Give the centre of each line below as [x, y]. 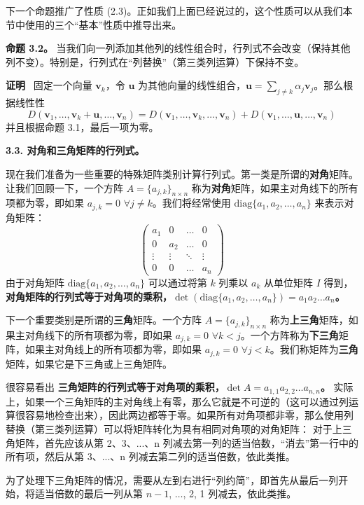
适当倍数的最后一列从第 [89, 493]
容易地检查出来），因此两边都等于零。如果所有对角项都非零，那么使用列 [189, 415]
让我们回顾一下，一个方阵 [64, 187]
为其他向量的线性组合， [192, 85]
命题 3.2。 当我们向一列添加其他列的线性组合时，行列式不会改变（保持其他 [178, 48]
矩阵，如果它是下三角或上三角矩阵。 [89, 363]
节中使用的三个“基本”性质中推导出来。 [94, 24]
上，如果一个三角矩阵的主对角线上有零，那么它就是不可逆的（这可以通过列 [177, 401]
